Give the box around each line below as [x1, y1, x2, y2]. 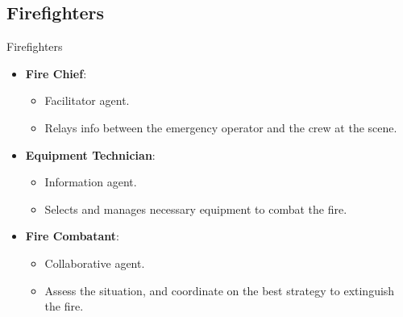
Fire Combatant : [25, 227, 119, 244]
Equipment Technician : [25, 146, 156, 163]
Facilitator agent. [44, 92, 130, 109]
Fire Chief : [25, 65, 87, 81]
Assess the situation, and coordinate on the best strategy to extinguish [44, 282, 395, 298]
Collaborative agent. [44, 254, 145, 271]
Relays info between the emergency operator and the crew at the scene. [44, 119, 397, 136]
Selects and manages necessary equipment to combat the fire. [44, 200, 347, 217]
